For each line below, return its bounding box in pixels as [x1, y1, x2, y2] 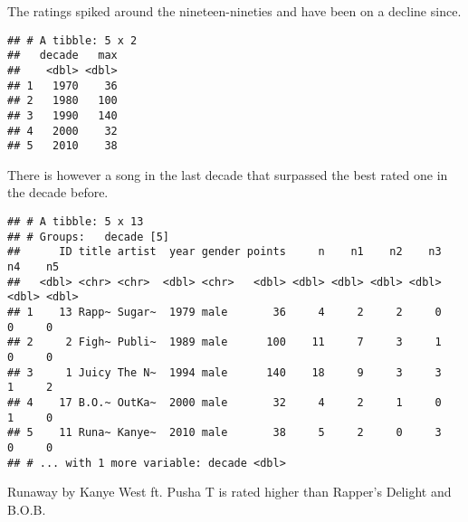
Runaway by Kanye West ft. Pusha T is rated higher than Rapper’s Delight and [7, 482, 452, 501]
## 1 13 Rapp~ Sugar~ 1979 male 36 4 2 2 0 [7, 305, 442, 318]
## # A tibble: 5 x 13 [7, 215, 144, 229]
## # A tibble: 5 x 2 [7, 33, 138, 47]
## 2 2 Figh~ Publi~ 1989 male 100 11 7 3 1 [7, 336, 442, 349]
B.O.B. [7, 499, 46, 518]
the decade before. [7, 183, 109, 202]
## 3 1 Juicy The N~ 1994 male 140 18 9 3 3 [7, 365, 442, 379]
